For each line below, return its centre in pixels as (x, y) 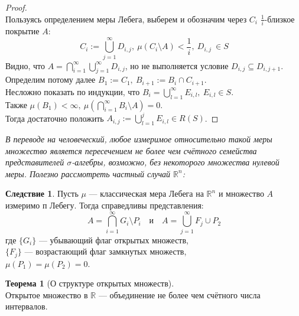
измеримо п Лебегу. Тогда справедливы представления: (105, 205)
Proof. (16, 7)
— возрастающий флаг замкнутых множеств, (105, 251)
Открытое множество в (47, 294)
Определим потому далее (51, 79)
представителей (35, 162)
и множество (241, 193)
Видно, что (25, 65)
